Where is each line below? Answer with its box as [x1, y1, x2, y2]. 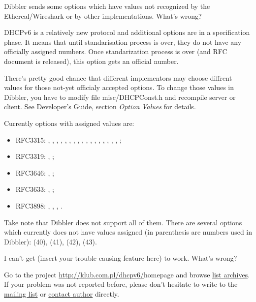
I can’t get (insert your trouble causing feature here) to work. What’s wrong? [4, 253, 237, 263]
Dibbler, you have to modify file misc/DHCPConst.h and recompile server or [4, 91, 236, 102]
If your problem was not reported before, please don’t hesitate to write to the [4, 279, 238, 289]
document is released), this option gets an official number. [4, 56, 179, 66]
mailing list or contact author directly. [4, 289, 119, 299]
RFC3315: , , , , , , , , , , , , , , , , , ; [15, 134, 122, 145]
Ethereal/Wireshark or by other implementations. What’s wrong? [4, 10, 202, 21]
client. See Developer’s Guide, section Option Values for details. [4, 101, 196, 112]
